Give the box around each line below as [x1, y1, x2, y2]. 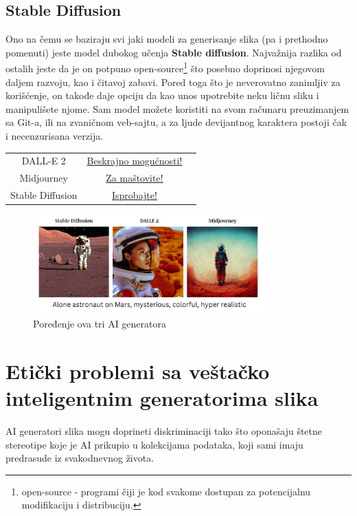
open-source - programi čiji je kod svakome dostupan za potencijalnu [21, 484, 311, 498]
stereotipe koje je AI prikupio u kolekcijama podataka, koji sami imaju [5, 437, 303, 451]
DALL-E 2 [21, 153, 66, 168]
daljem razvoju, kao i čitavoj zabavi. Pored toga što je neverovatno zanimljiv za [5, 74, 341, 89]
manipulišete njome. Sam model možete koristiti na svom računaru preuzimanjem [5, 101, 349, 116]
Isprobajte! [112, 188, 157, 202]
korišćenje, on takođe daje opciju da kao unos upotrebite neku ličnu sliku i [5, 88, 319, 103]
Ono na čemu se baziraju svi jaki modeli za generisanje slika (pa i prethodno [5, 32, 328, 46]
